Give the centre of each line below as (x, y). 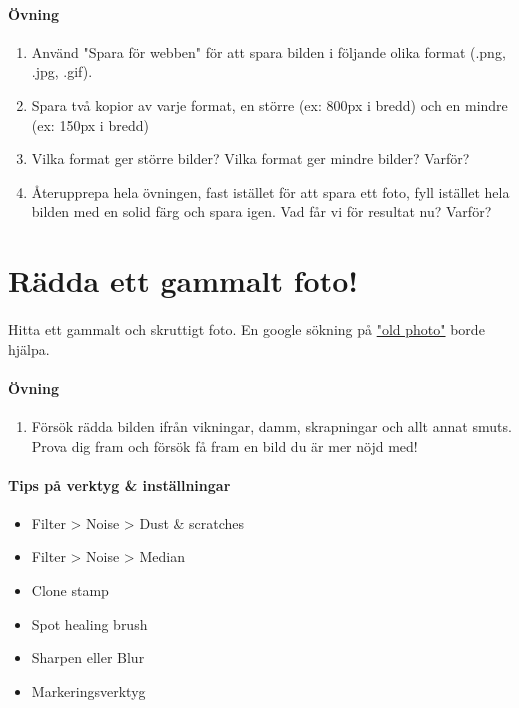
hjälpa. (29, 348)
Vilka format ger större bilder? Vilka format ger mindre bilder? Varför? (250, 158)
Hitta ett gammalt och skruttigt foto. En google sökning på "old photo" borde (246, 328)
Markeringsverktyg (88, 690)
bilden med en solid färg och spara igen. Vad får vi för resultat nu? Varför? (261, 211)
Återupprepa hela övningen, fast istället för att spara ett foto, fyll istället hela (270, 191)
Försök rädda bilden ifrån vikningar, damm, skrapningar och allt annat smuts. (271, 425)
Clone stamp (70, 590)
